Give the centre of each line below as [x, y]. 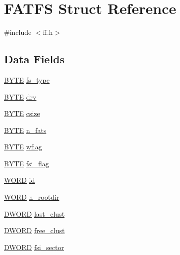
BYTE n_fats [25, 130]
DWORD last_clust [34, 213]
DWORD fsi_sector [34, 247]
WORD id [20, 180]
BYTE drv [20, 96]
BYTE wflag [23, 147]
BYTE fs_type [27, 79]
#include [18, 32]
